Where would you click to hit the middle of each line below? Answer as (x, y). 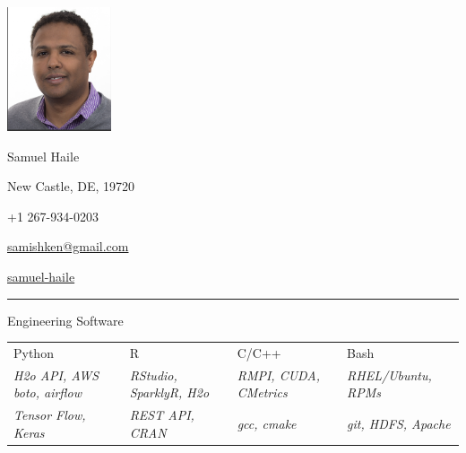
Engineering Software (65, 320)
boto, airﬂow (48, 392)
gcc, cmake (267, 423)
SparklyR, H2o (169, 392)
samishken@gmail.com (68, 246)
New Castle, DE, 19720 (71, 186)
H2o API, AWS (56, 375)
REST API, (162, 415)
